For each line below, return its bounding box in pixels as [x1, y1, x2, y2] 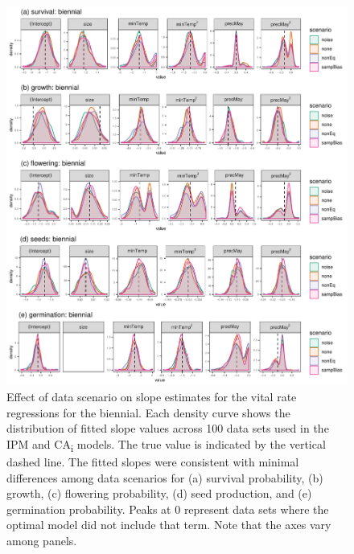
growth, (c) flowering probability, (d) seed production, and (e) [6, 485, 312, 502]
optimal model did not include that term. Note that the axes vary [6, 516, 331, 533]
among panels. [6, 531, 77, 548]
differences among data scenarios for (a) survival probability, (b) [6, 469, 323, 486]
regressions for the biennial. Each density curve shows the [6, 404, 290, 421]
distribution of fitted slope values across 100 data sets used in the [6, 420, 329, 437]
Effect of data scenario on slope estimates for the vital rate [6, 388, 297, 404]
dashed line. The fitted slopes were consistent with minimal [6, 453, 299, 470]
